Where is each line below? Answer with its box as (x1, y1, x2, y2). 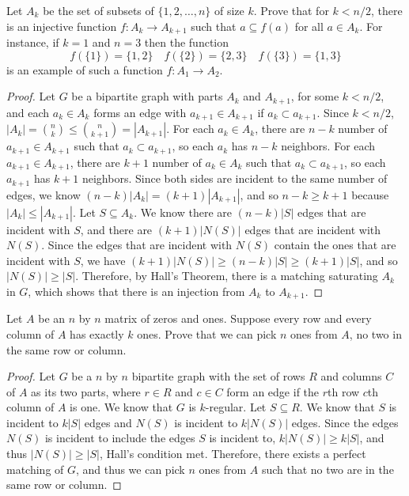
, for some (290, 88, 339, 104)
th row (328, 383, 360, 399)
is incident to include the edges (44, 430, 195, 446)
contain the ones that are (274, 237, 396, 253)
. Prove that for (253, 2, 329, 18)
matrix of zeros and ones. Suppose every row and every (104, 310, 372, 327)
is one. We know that (70, 399, 173, 415)
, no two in (349, 325, 402, 342)
